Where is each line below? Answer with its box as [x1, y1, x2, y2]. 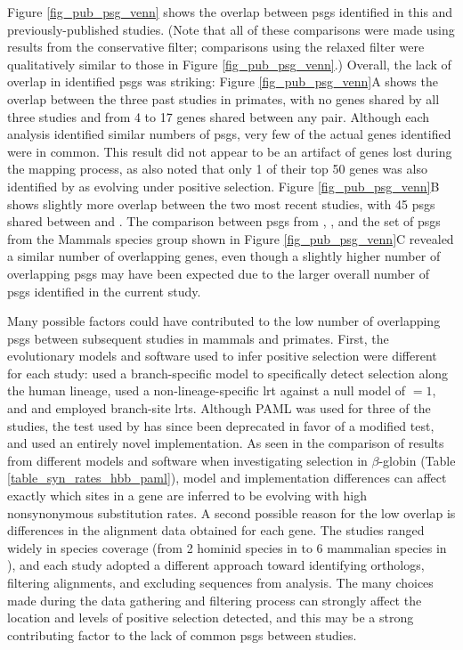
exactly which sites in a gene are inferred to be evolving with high [7, 486, 367, 505]
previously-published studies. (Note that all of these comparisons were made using [7, 20, 455, 38]
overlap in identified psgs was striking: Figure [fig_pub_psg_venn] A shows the [7, 72, 438, 91]
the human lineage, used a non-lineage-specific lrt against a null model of [7, 381, 406, 400]
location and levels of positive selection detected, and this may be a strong [7, 608, 414, 627]
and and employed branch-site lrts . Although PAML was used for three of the [7, 399, 431, 418]
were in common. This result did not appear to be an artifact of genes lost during [7, 142, 452, 160]
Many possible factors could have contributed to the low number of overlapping [7, 312, 441, 330]
